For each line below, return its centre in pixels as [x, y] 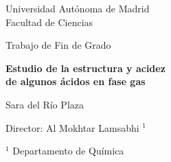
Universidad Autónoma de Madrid [78, 8]
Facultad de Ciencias [49, 22]
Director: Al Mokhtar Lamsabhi [72, 127]
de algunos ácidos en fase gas [76, 81]
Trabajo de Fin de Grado [58, 45]
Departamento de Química [68, 151]
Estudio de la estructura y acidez [85, 68]
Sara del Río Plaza [45, 104]
